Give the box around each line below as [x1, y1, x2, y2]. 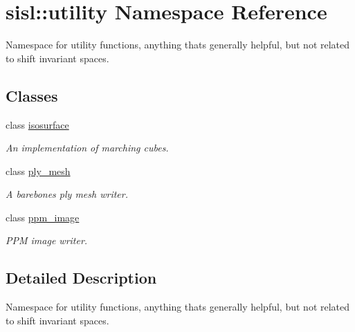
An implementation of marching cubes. [6, 140, 169, 155]
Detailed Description [6, 267, 157, 288]
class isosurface [6, 117, 69, 131]
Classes [6, 84, 58, 106]
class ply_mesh [6, 163, 71, 178]
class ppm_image [6, 210, 80, 224]
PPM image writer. [6, 233, 88, 248]
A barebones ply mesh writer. [6, 187, 128, 201]
